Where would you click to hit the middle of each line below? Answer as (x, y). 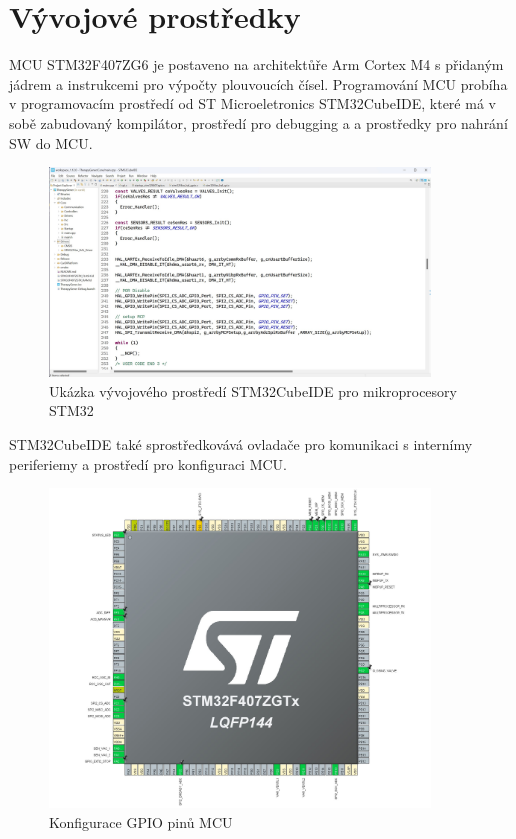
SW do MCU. (51, 142)
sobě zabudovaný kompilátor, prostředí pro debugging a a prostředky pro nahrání (258, 122)
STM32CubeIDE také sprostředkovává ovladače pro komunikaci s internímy (241, 444)
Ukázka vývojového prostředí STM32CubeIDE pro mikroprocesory (253, 390)
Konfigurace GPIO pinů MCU (141, 821)
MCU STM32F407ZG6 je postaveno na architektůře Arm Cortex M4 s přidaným (256, 64)
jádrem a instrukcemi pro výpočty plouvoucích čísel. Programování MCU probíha (258, 83)
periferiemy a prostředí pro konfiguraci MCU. (148, 463)
